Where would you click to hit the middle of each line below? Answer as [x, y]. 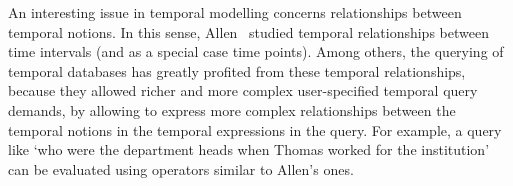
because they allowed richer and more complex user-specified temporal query [243, 90]
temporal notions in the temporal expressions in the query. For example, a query [255, 129]
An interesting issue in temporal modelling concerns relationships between [235, 12]
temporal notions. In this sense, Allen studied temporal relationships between [248, 31]
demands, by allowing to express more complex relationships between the [232, 109]
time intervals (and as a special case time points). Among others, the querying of [256, 51]
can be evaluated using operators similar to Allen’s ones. [181, 168]
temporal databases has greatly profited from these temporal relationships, [237, 70]
